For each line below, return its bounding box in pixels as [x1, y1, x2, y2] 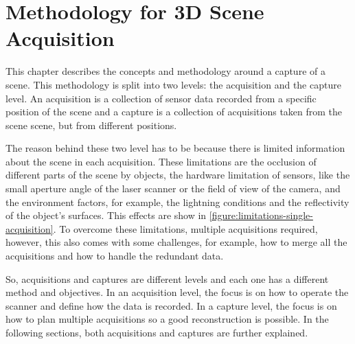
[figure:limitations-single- [209, 208, 313, 222]
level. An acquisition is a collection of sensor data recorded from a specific [5, 91, 317, 105]
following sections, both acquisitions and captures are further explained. [5, 325, 308, 339]
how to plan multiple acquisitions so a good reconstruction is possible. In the [5, 312, 329, 326]
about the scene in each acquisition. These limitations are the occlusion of [5, 154, 317, 168]
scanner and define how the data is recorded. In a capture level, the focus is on [5, 298, 337, 312]
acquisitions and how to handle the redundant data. [5, 249, 224, 263]
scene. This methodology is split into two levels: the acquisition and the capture [5, 77, 341, 91]
